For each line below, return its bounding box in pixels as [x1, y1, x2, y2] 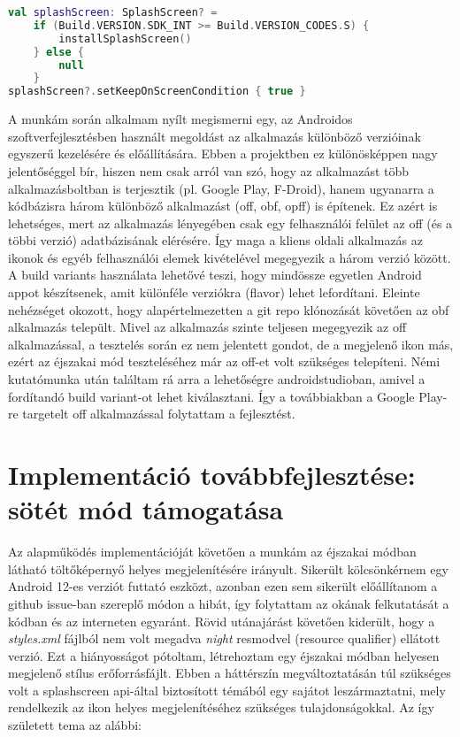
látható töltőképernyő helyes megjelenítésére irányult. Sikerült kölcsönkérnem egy [8, 559, 448, 578]
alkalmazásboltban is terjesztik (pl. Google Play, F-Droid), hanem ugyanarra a [8, 179, 434, 197]
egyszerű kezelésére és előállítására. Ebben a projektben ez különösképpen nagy [8, 144, 438, 163]
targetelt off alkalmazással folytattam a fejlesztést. [22, 404, 295, 423]
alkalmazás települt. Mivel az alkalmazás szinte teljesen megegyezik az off [8, 318, 407, 336]
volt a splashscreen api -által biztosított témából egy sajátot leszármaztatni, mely [8, 680, 446, 699]
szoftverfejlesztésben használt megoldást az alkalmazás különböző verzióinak [8, 127, 421, 145]
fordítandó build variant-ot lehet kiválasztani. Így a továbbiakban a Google [8, 387, 415, 405]
